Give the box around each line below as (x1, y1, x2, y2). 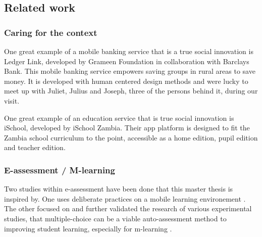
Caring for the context (4, 26, 97, 38)
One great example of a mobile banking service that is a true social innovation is (4, 46, 253, 56)
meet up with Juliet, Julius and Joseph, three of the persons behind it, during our (4, 85, 258, 96)
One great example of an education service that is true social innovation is (4, 112, 234, 123)
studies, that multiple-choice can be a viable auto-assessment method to (4, 213, 227, 223)
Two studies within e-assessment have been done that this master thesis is (4, 183, 233, 194)
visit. (4, 95, 20, 106)
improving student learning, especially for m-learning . (4, 223, 172, 233)
